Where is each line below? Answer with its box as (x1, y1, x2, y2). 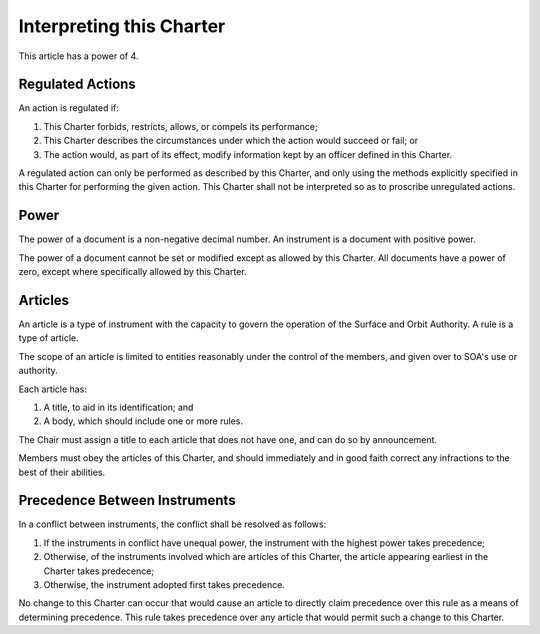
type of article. (18, 332, 79, 344)
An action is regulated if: (18, 102, 120, 114)
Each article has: (18, 383, 87, 395)
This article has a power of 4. (18, 50, 139, 62)
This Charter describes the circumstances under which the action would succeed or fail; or (43, 135, 419, 147)
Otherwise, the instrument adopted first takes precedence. (43, 578, 285, 590)
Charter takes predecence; (43, 565, 155, 577)
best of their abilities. (18, 466, 105, 478)
